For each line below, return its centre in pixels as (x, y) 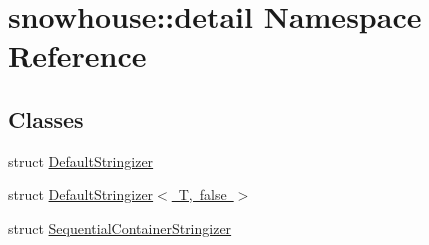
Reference (77, 55)
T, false (202, 194)
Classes (46, 118)
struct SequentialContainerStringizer (120, 227)
